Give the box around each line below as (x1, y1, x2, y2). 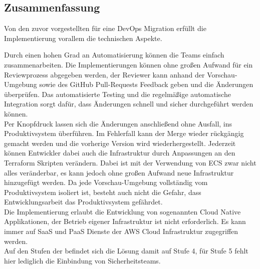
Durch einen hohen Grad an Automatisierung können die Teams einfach (4, 49, 224, 60)
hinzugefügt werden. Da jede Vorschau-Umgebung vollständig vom (4, 177, 208, 187)
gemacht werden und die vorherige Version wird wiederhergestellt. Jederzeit (4, 137, 236, 148)
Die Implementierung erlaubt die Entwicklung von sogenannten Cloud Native (4, 206, 241, 216)
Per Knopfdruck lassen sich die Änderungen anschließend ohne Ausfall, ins (4, 118, 232, 128)
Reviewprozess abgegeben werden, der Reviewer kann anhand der (4, 69, 205, 79)
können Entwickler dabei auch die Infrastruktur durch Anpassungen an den (4, 147, 235, 158)
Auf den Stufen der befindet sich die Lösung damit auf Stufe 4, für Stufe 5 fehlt (4, 245, 248, 256)
